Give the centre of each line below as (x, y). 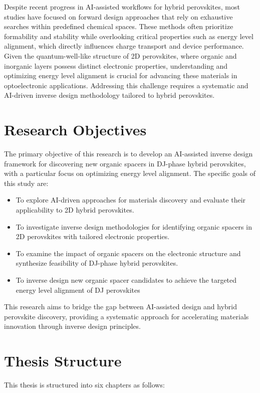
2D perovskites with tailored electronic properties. (93, 236)
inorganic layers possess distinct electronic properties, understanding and (116, 65)
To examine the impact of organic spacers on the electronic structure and (128, 253)
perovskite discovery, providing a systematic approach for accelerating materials (126, 316)
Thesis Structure (63, 361)
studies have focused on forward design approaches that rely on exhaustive (118, 16)
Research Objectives (75, 130)
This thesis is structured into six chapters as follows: (84, 385)
